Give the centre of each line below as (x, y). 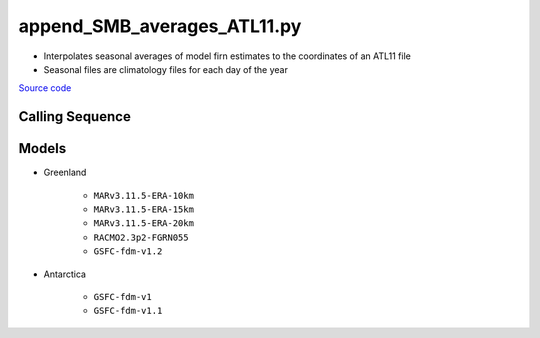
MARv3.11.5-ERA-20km (144, 223)
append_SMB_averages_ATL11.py (160, 26)
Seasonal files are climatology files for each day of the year (166, 69)
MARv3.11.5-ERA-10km (144, 195)
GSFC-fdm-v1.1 (128, 311)
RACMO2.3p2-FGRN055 (141, 237)
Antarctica (65, 274)
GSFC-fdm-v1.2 (128, 251)
